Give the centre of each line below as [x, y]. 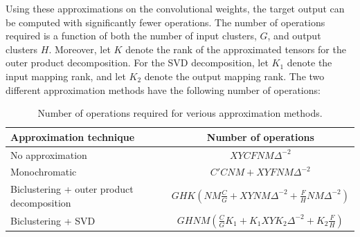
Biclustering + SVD [53, 220]
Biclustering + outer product [72, 189]
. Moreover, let [80, 49]
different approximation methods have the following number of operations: [163, 89]
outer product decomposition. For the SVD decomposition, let [137, 63]
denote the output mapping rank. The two [234, 76]
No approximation [49, 154]
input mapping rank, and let [66, 76]
